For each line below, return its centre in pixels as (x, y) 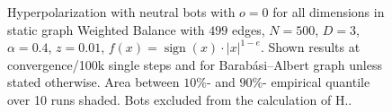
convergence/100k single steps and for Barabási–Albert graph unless (195, 64)
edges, (248, 29)
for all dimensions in (329, 12)
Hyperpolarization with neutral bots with (121, 12)
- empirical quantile (316, 82)
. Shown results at (310, 47)
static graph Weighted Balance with (106, 29)
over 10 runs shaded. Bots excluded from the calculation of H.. (180, 99)
